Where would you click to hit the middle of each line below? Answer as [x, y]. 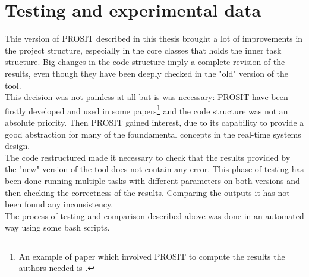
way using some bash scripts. [57, 227]
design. [18, 146]
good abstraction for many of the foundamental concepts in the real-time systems [153, 134]
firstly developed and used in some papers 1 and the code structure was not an [146, 110]
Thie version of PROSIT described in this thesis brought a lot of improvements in [154, 38]
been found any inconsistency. [59, 204]
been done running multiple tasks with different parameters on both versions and [152, 180]
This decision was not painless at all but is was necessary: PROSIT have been [146, 97]
